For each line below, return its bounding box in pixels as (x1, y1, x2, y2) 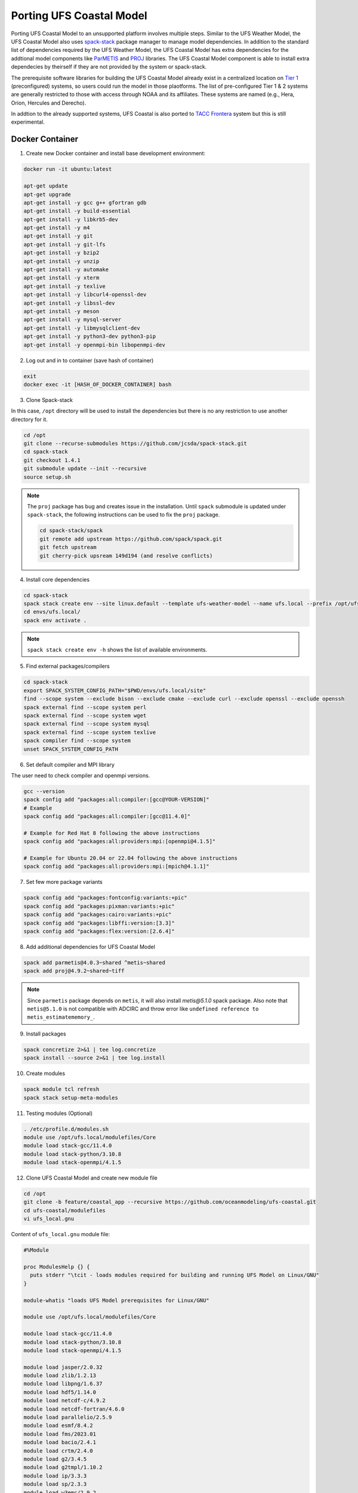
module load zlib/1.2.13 (23, 1372, 97, 1379)
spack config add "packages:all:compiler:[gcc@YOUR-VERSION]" (23, 796, 209, 803)
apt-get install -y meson (23, 308, 100, 315)
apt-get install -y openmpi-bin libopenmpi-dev (23, 341, 165, 348)
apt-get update (23, 183, 68, 189)
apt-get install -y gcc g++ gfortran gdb (23, 199, 147, 206)
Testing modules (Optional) (26, 1110, 93, 1117)
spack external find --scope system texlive (23, 729, 156, 736)
